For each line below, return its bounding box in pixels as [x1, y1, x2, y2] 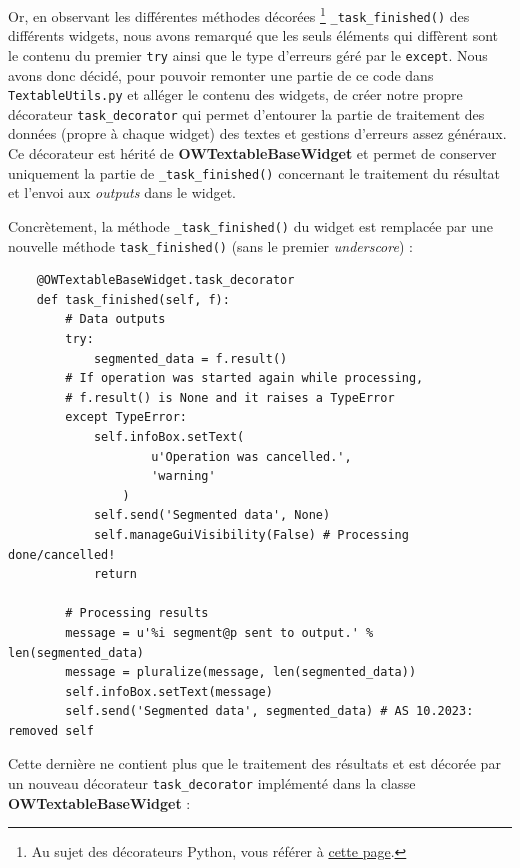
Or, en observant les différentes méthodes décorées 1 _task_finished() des [8, 3, 470, 26]
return [93, 567, 137, 582]
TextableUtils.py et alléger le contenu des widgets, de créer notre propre [8, 84, 463, 105]
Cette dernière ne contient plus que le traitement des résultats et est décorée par [8, 753, 501, 774]
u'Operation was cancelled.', [151, 449, 352, 464]
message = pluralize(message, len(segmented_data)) [65, 665, 417, 680]
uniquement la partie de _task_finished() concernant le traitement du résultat [8, 162, 501, 183]
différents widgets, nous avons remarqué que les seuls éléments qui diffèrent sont [8, 25, 498, 46]
